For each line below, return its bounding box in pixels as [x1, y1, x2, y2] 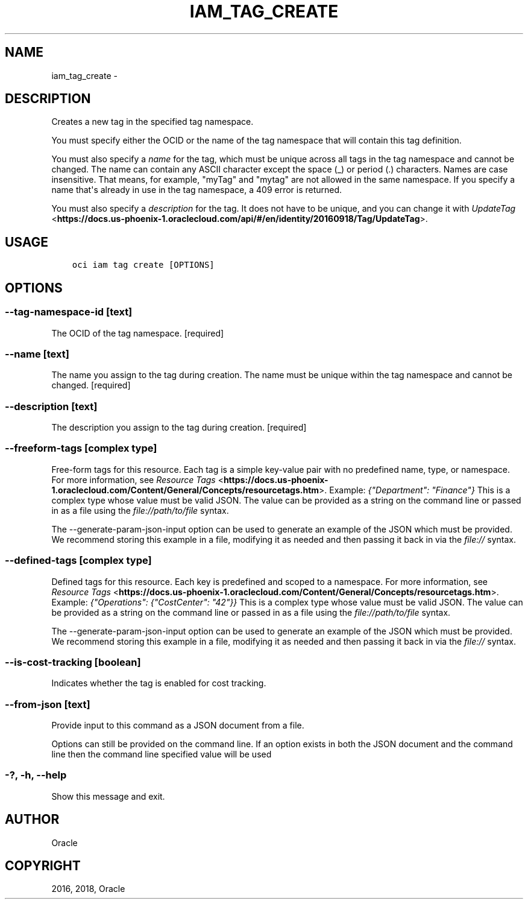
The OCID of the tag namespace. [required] [51, 327, 224, 338]
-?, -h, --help [5, 769, 67, 782]
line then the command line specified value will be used [51, 749, 272, 759]
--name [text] [5, 347, 69, 360]
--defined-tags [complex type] [5, 554, 152, 567]
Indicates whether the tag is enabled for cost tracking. [51, 678, 266, 689]
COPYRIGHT [5, 858, 81, 874]
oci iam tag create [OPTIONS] [72, 260, 215, 270]
